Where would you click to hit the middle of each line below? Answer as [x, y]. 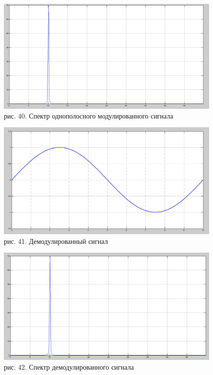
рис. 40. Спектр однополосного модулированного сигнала [89, 115]
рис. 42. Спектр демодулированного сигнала [69, 367]
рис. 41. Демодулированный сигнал [56, 241]
